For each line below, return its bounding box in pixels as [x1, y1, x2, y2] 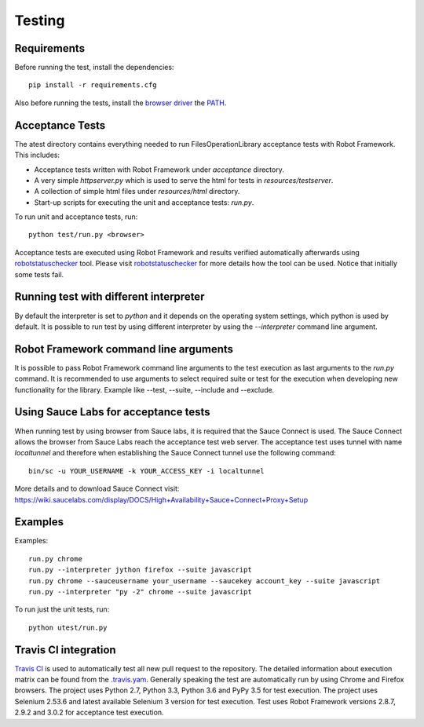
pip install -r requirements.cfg [28, 81, 157, 90]
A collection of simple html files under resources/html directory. [34, 187, 240, 196]
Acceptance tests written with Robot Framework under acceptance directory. [34, 165, 284, 174]
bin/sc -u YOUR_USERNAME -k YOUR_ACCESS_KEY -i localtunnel [28, 466, 265, 475]
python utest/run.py [28, 623, 108, 632]
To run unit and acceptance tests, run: [14, 212, 138, 221]
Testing [14, 12, 65, 29]
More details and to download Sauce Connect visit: [14, 484, 180, 494]
